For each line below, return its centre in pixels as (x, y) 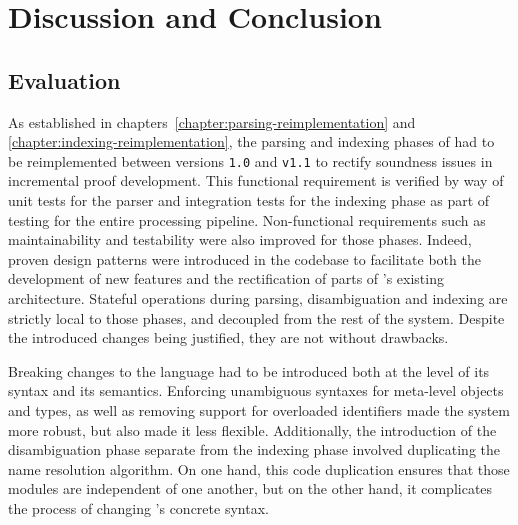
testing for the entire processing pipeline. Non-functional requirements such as (247, 219)
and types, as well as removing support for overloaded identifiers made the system (259, 409)
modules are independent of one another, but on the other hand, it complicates (250, 488)
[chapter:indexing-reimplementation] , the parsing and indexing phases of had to (251, 141)
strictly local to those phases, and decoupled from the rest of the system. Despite (256, 317)
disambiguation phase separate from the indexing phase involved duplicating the (254, 449)
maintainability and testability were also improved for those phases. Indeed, (240, 239)
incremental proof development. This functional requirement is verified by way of (256, 180)
